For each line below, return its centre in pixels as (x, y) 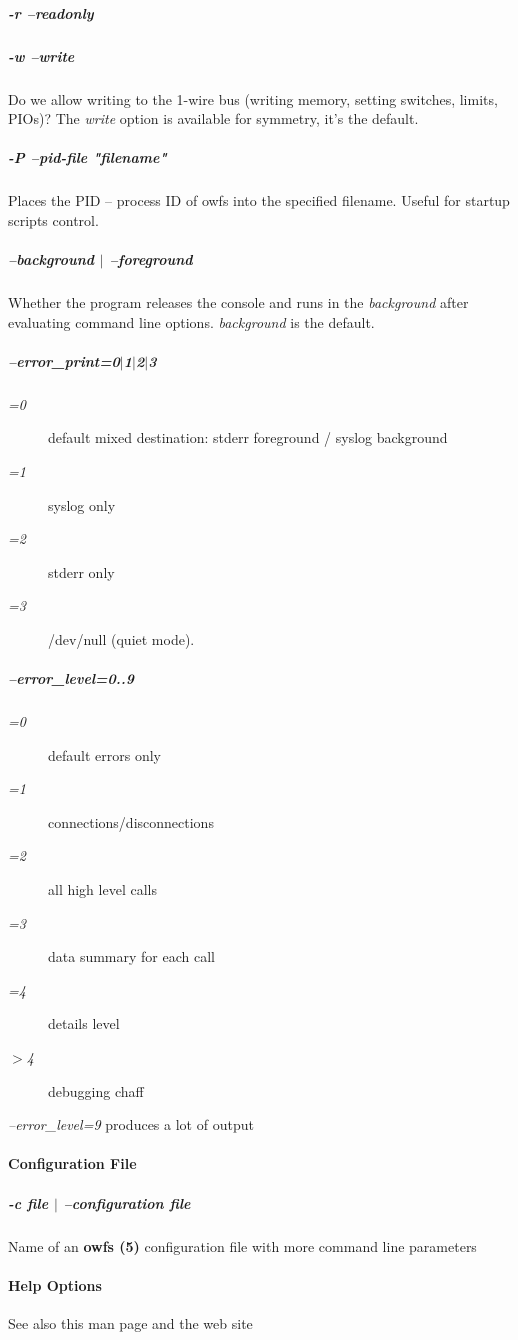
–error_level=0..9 (71, 678)
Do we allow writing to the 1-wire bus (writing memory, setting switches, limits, (253, 98)
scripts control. (53, 219)
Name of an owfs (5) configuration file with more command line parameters (242, 1245)
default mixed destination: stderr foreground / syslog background (248, 437)
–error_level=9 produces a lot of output (131, 1124)
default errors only (104, 754)
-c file (28, 1202)
